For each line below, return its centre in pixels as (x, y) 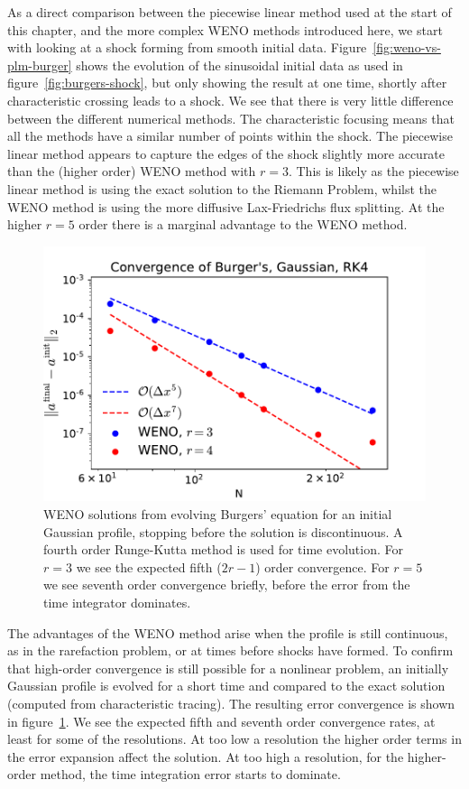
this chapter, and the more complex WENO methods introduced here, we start (225, 29)
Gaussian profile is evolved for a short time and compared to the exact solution (226, 686)
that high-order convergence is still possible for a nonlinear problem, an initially (228, 668)
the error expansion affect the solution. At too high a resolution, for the (206, 756)
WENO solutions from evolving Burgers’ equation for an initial (218, 513)
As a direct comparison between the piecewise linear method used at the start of (230, 12)
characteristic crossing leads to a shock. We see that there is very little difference (230, 100)
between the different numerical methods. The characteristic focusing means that (231, 118)
